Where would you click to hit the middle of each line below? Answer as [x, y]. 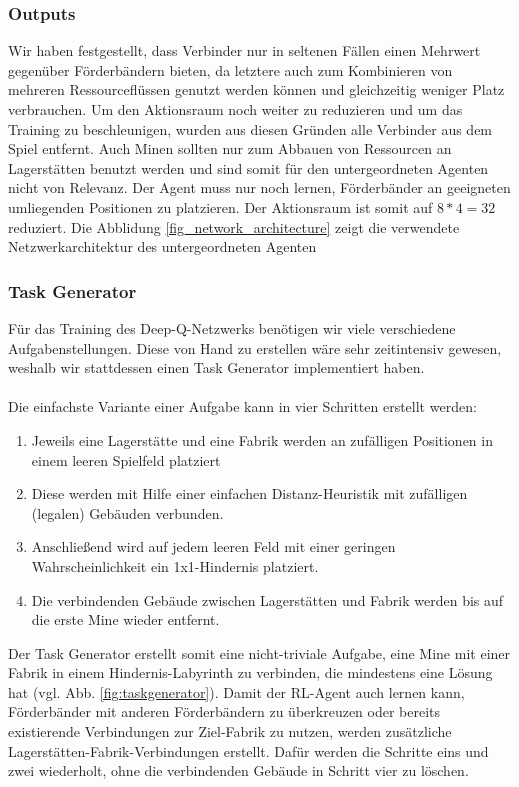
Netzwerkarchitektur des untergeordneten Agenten [162, 246]
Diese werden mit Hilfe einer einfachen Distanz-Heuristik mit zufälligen [249, 493]
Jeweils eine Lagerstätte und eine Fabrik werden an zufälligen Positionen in [262, 439]
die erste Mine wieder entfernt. [125, 619]
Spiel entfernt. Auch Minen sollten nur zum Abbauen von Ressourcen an [230, 148]
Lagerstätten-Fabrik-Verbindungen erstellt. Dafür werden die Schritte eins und [248, 750]
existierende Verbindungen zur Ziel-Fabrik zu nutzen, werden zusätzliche [230, 731]
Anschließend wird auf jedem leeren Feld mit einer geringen [213, 546]
